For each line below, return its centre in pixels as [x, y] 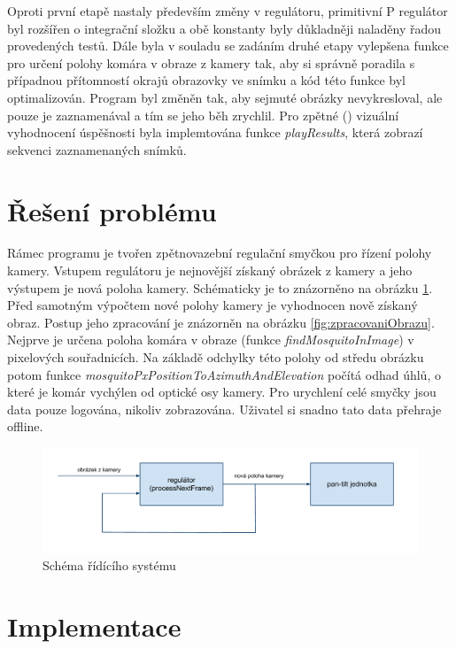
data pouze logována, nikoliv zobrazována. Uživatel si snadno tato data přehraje [224, 409]
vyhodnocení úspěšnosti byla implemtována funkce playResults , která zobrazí [215, 132]
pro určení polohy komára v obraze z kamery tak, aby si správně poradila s [211, 62]
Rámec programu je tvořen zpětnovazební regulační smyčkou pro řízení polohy [220, 253]
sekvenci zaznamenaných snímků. [97, 149]
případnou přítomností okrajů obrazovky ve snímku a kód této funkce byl [206, 80]
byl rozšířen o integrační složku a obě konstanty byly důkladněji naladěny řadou [224, 28]
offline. [25, 426]
